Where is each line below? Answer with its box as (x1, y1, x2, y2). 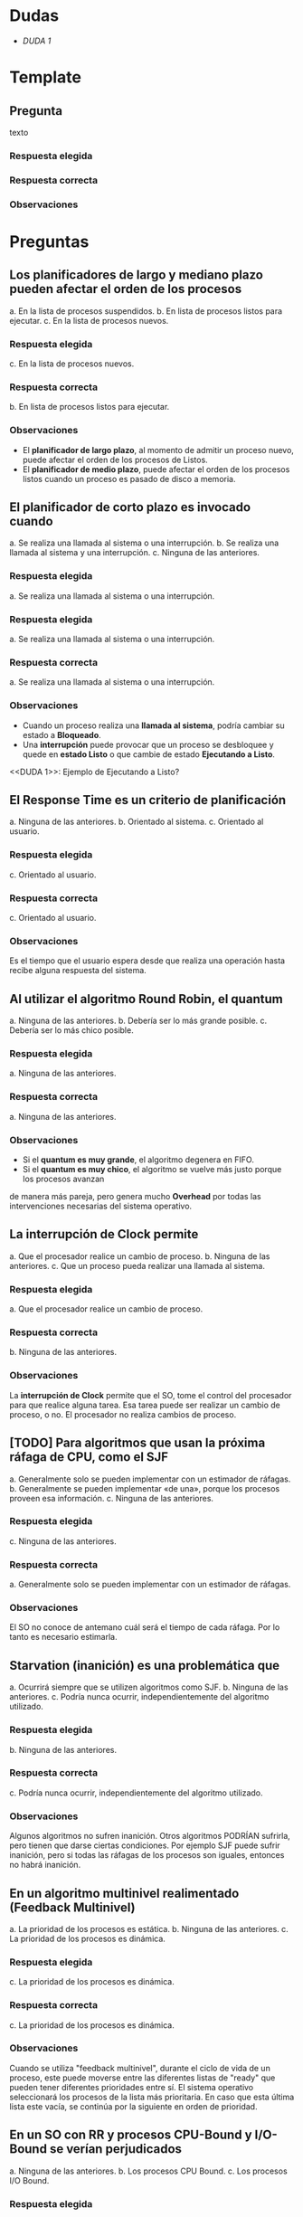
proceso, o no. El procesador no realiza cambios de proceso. (9, 1408, 237, 1420)
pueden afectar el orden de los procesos (9, 281, 242, 297)
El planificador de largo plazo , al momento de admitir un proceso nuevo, (22, 444, 294, 455)
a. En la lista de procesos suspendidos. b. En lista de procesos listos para (9, 305, 283, 317)
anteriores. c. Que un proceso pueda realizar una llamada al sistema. (9, 1260, 265, 1271)
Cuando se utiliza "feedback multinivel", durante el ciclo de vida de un (9, 2062, 271, 2073)
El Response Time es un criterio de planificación (9, 792, 287, 808)
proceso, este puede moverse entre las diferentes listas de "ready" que (9, 2072, 276, 2083)
